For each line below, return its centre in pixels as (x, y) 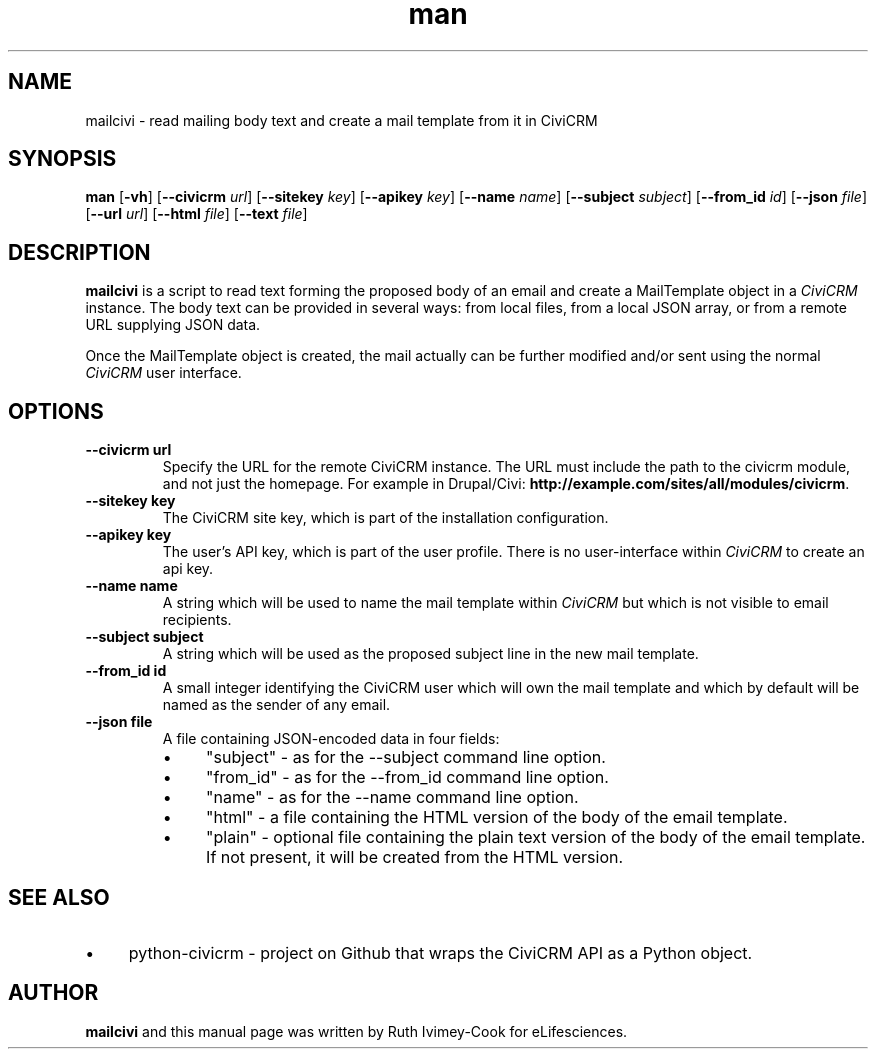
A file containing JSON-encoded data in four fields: (331, 739)
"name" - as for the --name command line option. (392, 797)
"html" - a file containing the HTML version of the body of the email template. (497, 817)
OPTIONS (56, 411)
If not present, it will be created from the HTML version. (415, 857)
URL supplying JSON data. (173, 325)
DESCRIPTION (79, 252)
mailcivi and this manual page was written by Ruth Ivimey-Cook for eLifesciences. (356, 1031)
